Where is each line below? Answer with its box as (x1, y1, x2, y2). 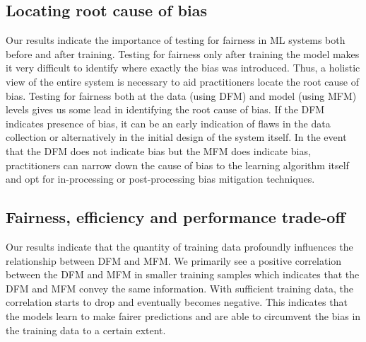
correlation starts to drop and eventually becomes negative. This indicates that (6, 295, 348, 309)
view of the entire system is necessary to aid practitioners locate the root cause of (6, 74, 359, 89)
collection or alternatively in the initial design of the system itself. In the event (6, 130, 347, 144)
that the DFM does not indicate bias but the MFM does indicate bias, (6, 143, 311, 158)
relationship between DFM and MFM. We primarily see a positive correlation (6, 253, 342, 268)
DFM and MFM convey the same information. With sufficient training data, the (6, 280, 354, 295)
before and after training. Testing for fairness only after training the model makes (6, 46, 360, 61)
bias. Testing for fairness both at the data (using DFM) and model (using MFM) (6, 88, 357, 103)
